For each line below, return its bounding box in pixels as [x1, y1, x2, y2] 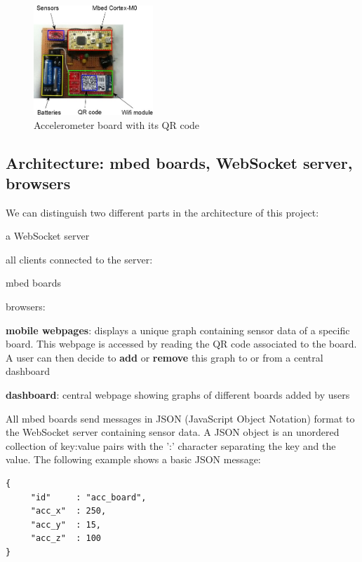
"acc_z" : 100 [30, 533, 102, 544]
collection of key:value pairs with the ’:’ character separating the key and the [6, 438, 336, 453]
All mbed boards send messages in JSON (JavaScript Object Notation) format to [6, 411, 355, 425]
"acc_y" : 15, [30, 519, 102, 530]
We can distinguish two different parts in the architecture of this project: [6, 205, 319, 219]
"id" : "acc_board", [30, 492, 147, 502]
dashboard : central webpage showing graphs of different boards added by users [6, 388, 350, 402]
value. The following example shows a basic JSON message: [6, 452, 261, 467]
